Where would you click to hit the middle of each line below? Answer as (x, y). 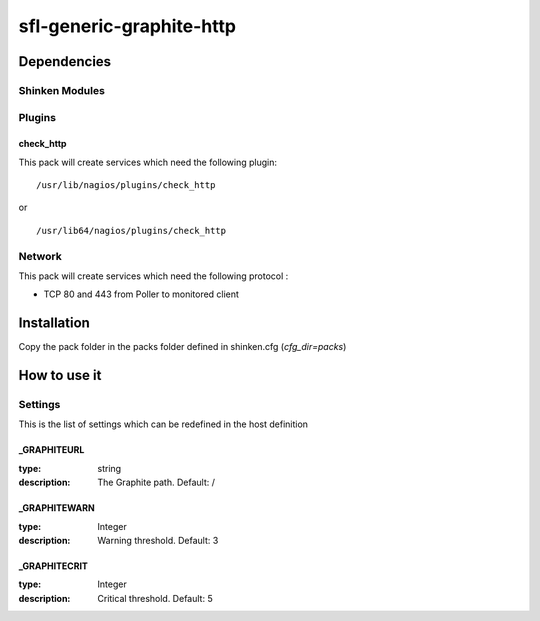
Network (40, 256)
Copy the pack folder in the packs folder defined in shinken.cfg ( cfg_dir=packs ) (182, 347)
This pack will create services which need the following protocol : (153, 276)
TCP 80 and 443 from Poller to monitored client (141, 294)
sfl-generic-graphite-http (127, 26)
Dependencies (65, 61)
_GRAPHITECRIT (53, 566)
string (109, 468)
